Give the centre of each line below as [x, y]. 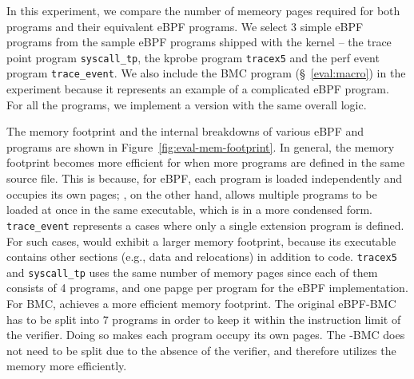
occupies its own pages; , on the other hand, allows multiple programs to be [192, 193]
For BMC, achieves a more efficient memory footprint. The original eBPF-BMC [201, 303]
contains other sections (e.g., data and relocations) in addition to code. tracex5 [202, 257]
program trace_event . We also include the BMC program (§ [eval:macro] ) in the [206, 73]
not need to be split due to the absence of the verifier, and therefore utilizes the [201, 350]
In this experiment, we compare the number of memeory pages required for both [203, 10]
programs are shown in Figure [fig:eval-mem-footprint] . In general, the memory [201, 146]
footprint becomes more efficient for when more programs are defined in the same [206, 162]
